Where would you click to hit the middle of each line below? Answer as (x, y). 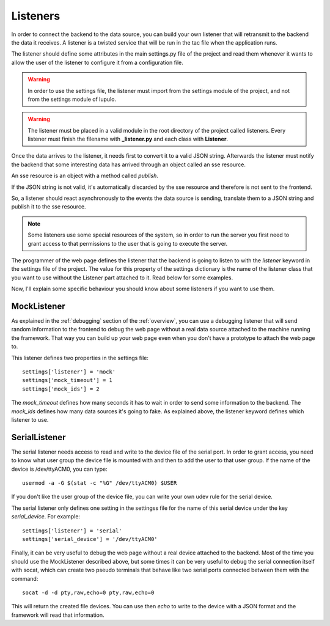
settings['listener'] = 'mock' (69, 372)
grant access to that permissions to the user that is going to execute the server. (128, 243)
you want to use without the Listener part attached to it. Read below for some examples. (122, 278)
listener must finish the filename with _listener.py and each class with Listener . (128, 139)
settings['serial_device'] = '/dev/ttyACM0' (90, 539)
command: (25, 578)
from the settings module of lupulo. (72, 99)
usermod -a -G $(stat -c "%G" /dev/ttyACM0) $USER (100, 483)
